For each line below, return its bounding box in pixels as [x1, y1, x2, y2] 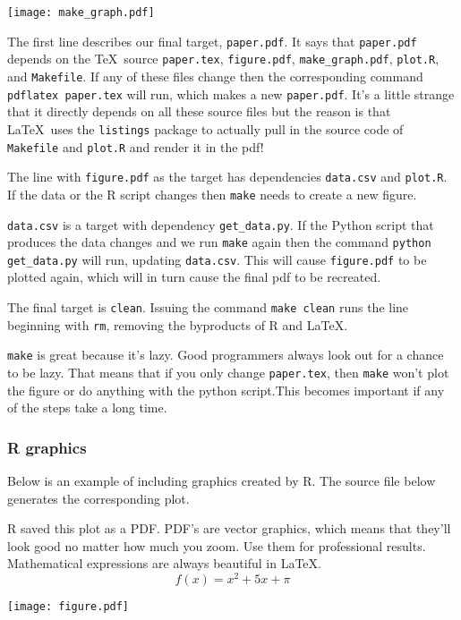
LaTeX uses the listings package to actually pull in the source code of [7, 119, 404, 138]
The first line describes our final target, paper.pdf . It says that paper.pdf [7, 31, 417, 50]
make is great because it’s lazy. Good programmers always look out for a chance [7, 345, 444, 364]
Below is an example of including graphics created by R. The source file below [7, 471, 436, 490]
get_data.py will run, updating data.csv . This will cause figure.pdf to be [7, 250, 427, 268]
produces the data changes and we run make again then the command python [7, 233, 431, 251]
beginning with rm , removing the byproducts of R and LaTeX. [7, 315, 348, 334]
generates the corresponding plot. [7, 488, 190, 507]
